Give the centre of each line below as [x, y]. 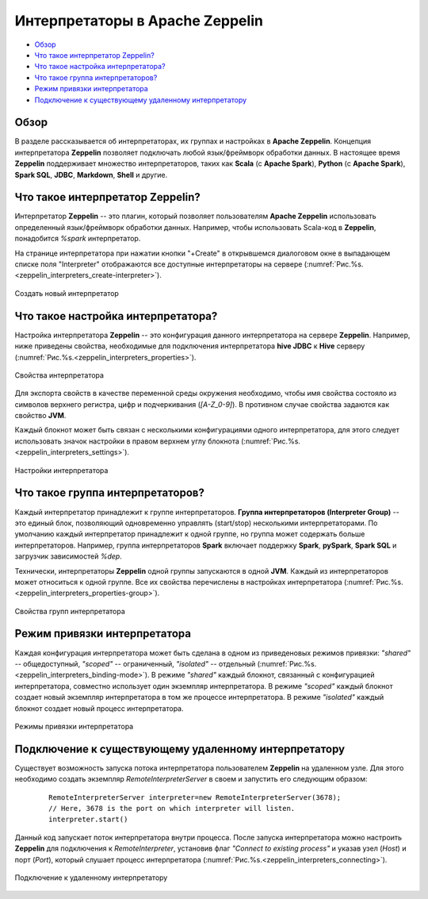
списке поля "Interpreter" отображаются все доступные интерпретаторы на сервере [159, 264]
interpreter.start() [88, 820]
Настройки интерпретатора [61, 470]
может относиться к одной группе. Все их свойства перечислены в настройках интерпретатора [178, 582]
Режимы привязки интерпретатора [74, 726]
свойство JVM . [40, 416]
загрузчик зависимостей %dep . [68, 556]
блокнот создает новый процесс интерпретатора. [99, 708]
